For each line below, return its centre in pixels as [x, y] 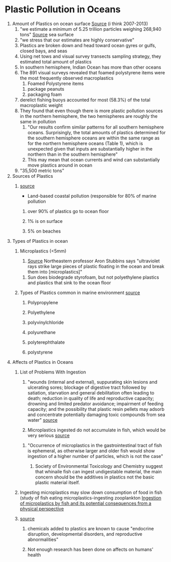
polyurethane [41, 332]
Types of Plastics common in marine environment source [80, 293]
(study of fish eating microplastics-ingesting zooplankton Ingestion [91, 497]
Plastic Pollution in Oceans [63, 9]
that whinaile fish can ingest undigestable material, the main [98, 471]
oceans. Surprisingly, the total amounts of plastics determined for [97, 132]
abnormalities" [43, 539]
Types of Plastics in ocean [40, 241]
